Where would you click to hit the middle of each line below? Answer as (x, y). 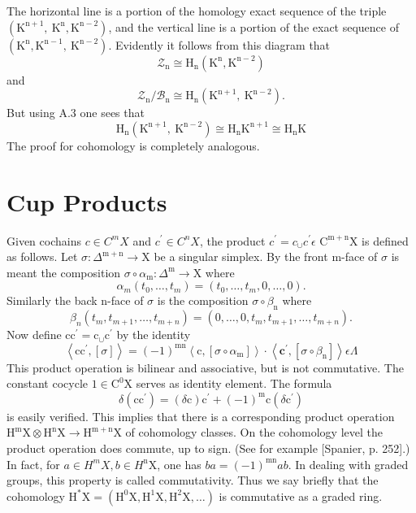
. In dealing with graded (348, 464)
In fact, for (33, 464)
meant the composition (64, 272)
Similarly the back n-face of (75, 300)
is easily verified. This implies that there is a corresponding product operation (201, 416)
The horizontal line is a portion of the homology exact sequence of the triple (197, 11)
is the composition (203, 300)
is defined (385, 240)
